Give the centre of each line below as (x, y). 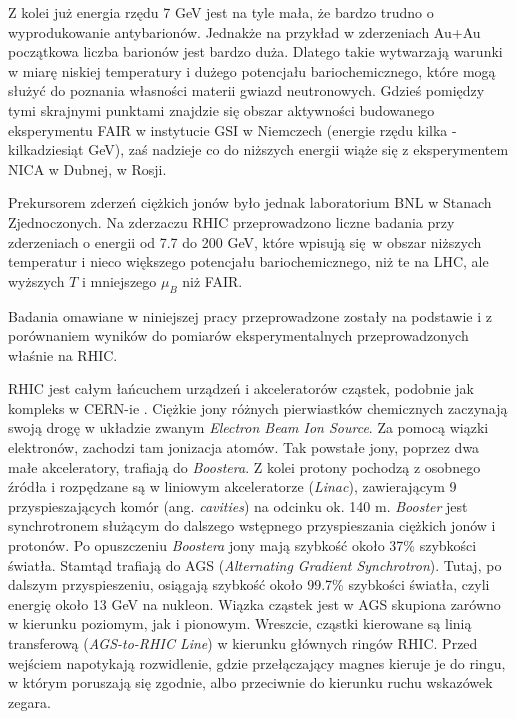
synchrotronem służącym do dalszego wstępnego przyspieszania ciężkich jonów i (252, 525)
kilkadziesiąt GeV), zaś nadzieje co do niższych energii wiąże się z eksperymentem (258, 149)
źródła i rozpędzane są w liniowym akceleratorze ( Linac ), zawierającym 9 (232, 486)
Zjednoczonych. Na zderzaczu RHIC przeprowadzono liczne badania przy (231, 221)
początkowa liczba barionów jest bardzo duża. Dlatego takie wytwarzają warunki (255, 51)
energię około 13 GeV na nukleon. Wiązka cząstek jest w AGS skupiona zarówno (254, 603)
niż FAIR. (212, 280)
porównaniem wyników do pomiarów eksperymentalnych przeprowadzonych (238, 335)
